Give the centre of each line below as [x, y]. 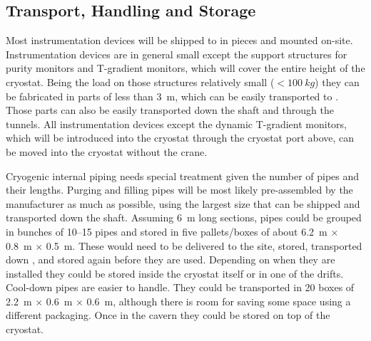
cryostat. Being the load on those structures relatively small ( [140, 82]
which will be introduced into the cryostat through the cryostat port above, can [180, 138]
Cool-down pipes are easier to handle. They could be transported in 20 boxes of [180, 287]
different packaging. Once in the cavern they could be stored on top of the [168, 315]
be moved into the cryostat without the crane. [107, 151]
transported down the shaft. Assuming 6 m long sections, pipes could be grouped [184, 217]
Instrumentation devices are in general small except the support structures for [177, 54]
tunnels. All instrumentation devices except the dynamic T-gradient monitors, [176, 124]
